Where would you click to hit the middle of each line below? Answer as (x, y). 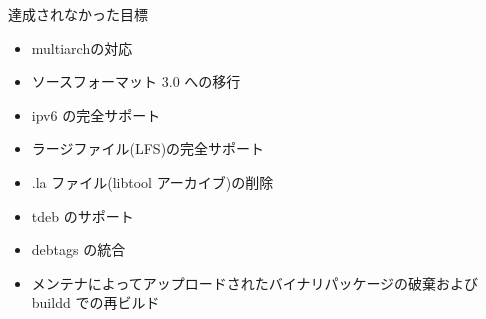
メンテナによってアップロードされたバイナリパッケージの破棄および (255, 282)
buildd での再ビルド (95, 302)
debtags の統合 (78, 249)
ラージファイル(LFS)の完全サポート (148, 148)
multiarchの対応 (82, 47)
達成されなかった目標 (78, 14)
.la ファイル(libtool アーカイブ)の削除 (152, 181)
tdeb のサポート (82, 215)
